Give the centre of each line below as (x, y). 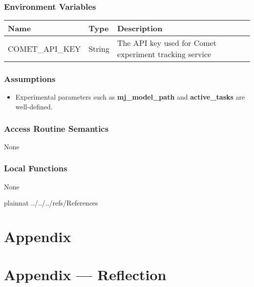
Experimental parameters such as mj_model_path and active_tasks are (130, 97)
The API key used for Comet (167, 43)
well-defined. (34, 107)
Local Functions (36, 168)
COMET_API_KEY (44, 48)
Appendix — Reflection (85, 275)
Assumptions (30, 79)
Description (140, 28)
